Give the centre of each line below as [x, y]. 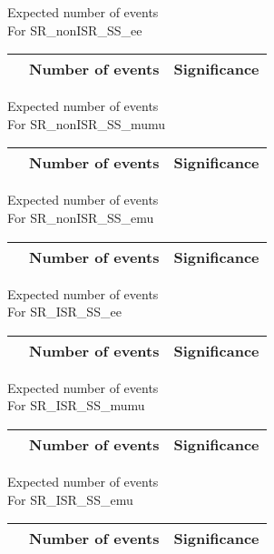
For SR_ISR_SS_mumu [76, 405]
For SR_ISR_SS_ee [64, 312]
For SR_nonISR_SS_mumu [87, 123]
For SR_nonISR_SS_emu [81, 217]
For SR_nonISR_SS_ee [75, 30]
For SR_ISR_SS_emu [70, 499]
